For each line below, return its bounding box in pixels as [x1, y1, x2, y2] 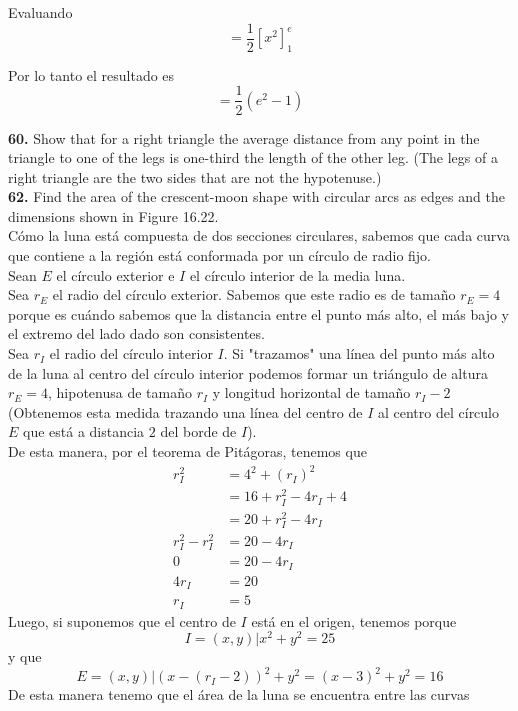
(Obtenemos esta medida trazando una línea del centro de [8, 401, 363, 422]
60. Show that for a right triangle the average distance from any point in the [8, 127, 480, 148]
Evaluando [8, 2, 73, 22]
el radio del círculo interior [49, 343, 213, 364]
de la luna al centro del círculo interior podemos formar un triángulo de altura [8, 362, 488, 383]
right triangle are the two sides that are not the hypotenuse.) [8, 166, 382, 187]
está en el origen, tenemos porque [251, 610, 457, 631]
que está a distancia [23, 421, 145, 442]
